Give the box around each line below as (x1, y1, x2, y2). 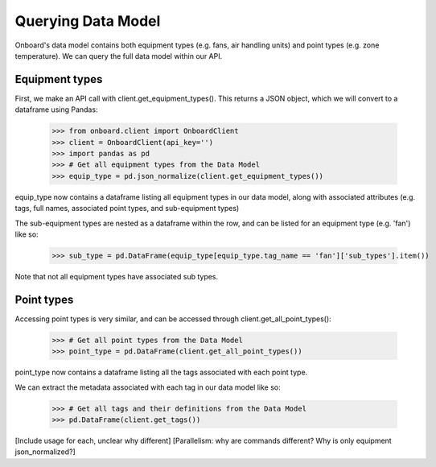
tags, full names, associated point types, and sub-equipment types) (14, 204, 240, 213)
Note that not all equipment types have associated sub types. (14, 271, 219, 281)
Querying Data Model (14, 12, 161, 30)
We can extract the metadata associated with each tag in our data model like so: (14, 382, 281, 392)
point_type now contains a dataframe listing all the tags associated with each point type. (14, 367, 308, 378)
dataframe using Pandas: (14, 105, 98, 114)
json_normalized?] (14, 447, 76, 457)
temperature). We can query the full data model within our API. (14, 51, 223, 60)
